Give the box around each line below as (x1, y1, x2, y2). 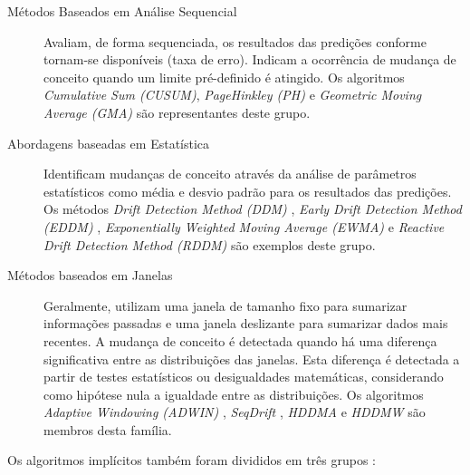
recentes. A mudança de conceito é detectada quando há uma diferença (43, 331, 437, 350)
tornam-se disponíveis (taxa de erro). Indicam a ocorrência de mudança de (43, 50, 456, 69)
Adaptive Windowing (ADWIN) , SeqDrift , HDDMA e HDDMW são (43, 402, 426, 422)
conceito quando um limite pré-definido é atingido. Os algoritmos (43, 67, 405, 86)
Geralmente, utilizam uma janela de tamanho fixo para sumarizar (43, 296, 408, 315)
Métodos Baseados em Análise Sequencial (7, 2, 237, 20)
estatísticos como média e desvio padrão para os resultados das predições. (43, 181, 452, 200)
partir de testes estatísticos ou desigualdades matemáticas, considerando (43, 367, 444, 386)
